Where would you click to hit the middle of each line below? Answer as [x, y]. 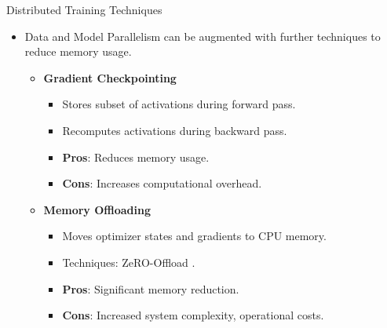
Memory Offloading [97, 209]
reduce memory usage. [78, 51]
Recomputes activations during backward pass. [175, 130]
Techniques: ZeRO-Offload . [129, 262]
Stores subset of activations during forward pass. [179, 104]
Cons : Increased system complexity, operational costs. [193, 315]
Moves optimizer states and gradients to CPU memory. [194, 236]
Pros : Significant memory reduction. [151, 288]
